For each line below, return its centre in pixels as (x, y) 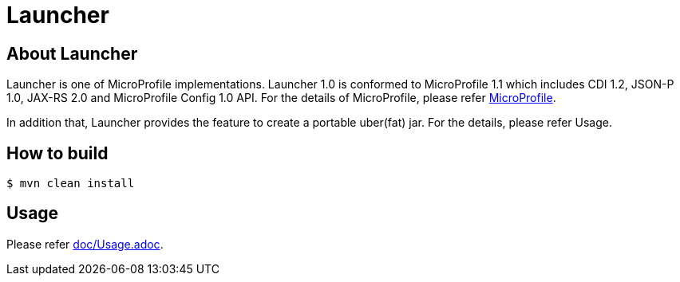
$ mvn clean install (71, 184)
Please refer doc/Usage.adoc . (85, 244)
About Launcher (72, 53)
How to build (57, 153)
